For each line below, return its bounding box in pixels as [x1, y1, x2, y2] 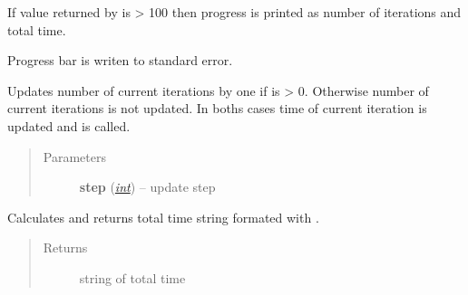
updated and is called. [7, 116, 131, 135]
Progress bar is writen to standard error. [7, 51, 233, 70]
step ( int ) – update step [79, 177, 216, 196]
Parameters [43, 147, 106, 166]
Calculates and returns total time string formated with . [7, 207, 319, 226]
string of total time [79, 268, 186, 287]
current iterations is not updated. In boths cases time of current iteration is [7, 99, 427, 118]
